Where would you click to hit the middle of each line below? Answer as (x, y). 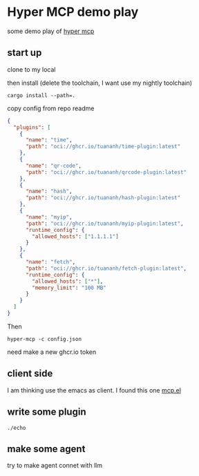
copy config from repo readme (51, 108)
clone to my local (31, 69)
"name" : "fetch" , (50, 262)
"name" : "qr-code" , (53, 166)
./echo (17, 428)
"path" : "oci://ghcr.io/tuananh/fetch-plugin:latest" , (106, 268)
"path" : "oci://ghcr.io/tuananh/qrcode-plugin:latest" (106, 172)
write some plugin (47, 412)
